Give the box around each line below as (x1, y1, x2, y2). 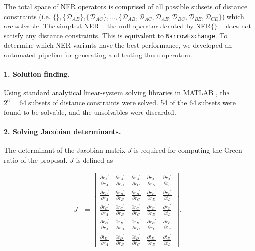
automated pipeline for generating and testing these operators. (4, 50, 192, 60)
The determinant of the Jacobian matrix (4, 145, 126, 155)
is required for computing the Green (134, 145, 242, 155)
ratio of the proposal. (4, 154, 68, 165)
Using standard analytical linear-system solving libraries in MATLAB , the (4, 87, 229, 98)
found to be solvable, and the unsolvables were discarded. (4, 107, 176, 117)
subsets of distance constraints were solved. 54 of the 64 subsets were (28, 97, 236, 108)
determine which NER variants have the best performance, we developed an (4, 40, 232, 50)
